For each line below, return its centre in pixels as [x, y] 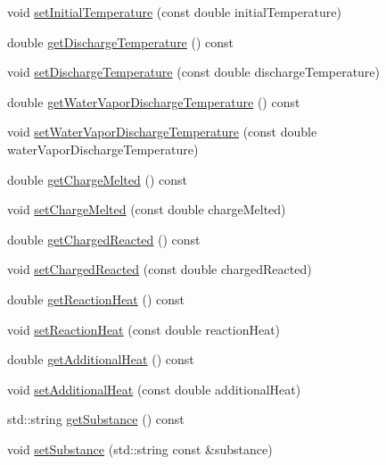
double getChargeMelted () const [97, 179]
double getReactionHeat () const [96, 299]
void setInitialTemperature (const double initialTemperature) [174, 12]
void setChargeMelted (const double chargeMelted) [147, 209]
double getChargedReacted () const [104, 239]
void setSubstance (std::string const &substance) [140, 448]
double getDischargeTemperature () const [121, 42]
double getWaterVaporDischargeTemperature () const [154, 101]
